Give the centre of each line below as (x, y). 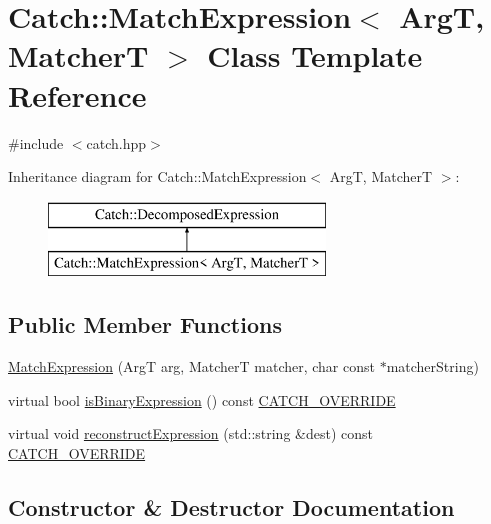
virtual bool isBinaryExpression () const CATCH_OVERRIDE (202, 399)
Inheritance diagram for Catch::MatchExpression (157, 176)
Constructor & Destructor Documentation (231, 506)
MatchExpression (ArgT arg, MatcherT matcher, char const (191, 366)
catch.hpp (116, 142)
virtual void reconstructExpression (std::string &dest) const (190, 433)
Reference (77, 94)
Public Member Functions (145, 324)
